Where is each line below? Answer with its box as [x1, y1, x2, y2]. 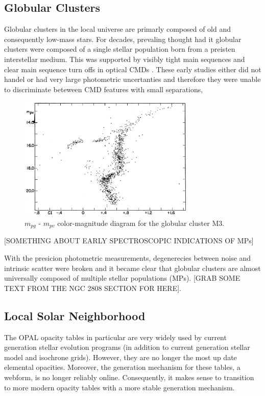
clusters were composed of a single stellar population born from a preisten [4, 44, 235, 54]
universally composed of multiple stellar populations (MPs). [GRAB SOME [4, 273, 240, 283]
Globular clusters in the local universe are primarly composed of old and [4, 24, 231, 34]
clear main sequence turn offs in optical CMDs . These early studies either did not [4, 64, 261, 74]
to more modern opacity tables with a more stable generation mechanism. [4, 382, 235, 392]
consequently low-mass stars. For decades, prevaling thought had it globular [4, 33, 242, 44]
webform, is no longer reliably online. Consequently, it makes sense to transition [4, 371, 254, 382]
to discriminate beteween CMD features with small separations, [4, 84, 203, 94]
